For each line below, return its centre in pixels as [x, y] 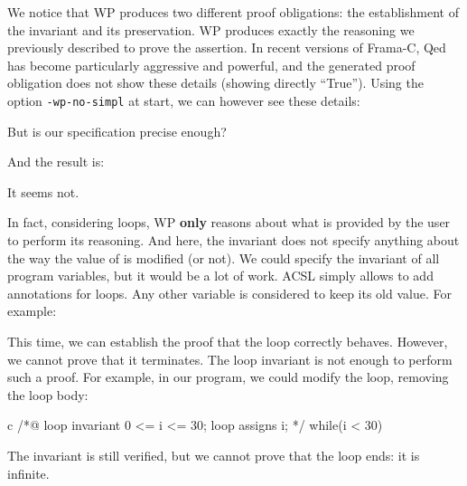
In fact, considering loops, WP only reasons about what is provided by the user [229, 222]
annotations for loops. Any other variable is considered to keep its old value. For [229, 293]
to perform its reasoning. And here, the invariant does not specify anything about [233, 240]
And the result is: [56, 162]
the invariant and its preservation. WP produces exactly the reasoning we [211, 29]
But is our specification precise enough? [117, 131]
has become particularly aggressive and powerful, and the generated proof [211, 65]
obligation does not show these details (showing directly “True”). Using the [215, 83]
